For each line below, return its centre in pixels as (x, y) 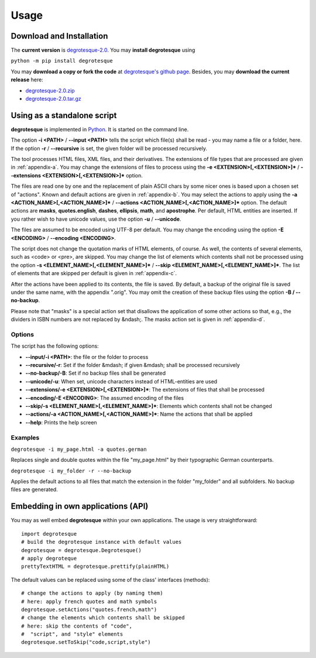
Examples (25, 437)
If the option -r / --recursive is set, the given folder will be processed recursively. (109, 148)
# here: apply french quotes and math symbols (89, 601)
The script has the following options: (55, 346)
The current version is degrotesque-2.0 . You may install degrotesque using (103, 50)
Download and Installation (59, 36)
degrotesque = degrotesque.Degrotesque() (81, 550)
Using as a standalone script (64, 115)
